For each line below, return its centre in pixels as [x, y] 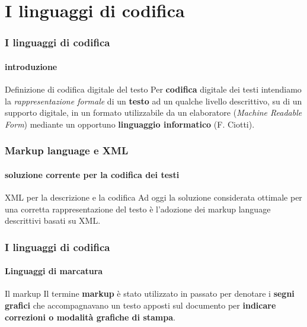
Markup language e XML [67, 150]
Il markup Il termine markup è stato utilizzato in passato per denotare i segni [150, 293]
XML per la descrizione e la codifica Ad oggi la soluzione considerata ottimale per [153, 197]
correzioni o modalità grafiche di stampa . [90, 317]
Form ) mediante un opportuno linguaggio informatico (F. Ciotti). [130, 124]
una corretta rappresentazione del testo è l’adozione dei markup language [138, 209]
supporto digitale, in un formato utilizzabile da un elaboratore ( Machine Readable [153, 112]
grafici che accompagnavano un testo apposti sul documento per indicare [140, 305]
